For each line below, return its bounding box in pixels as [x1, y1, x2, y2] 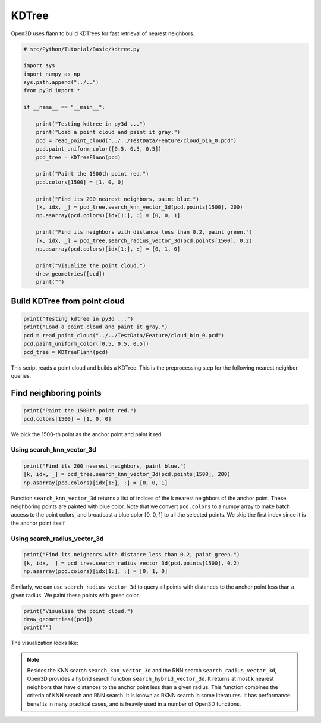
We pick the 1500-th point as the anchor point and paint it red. [11, 431, 163, 438]
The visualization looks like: [11, 640, 78, 647]
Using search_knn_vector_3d [11, 446, 96, 454]
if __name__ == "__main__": [23, 104, 105, 111]
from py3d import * [23, 87, 80, 94]
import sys [23, 62, 55, 69]
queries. [11, 373, 32, 379]
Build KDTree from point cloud [11, 296, 125, 306]
